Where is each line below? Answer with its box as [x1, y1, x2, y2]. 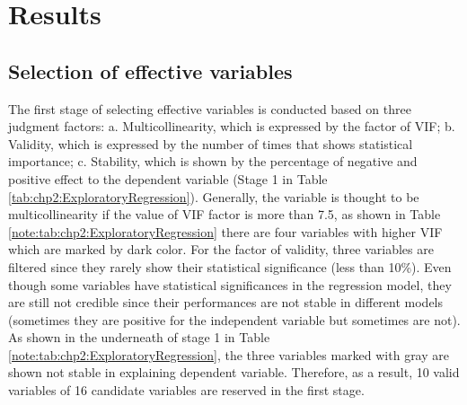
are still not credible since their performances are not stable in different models [8, 293, 444, 312]
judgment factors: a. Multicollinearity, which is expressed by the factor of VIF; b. [8, 117, 455, 136]
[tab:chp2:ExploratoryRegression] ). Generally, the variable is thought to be [8, 187, 419, 206]
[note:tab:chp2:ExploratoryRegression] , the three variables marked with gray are [8, 345, 449, 364]
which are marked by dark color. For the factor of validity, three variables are [8, 240, 434, 259]
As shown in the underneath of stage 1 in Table [8, 328, 270, 347]
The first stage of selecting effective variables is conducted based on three [8, 99, 411, 118]
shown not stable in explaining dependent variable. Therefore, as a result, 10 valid [8, 363, 460, 382]
